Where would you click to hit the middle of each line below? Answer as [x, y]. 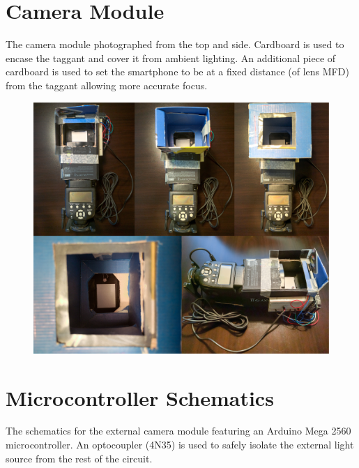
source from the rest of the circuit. [79, 458]
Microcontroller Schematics [140, 397]
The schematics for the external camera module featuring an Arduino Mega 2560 [178, 431]
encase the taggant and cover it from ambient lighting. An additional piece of [171, 58]
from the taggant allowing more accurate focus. [107, 85]
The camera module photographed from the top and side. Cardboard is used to [175, 44]
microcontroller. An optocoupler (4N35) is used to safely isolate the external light [180, 445]
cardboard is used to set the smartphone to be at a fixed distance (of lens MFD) [177, 71]
